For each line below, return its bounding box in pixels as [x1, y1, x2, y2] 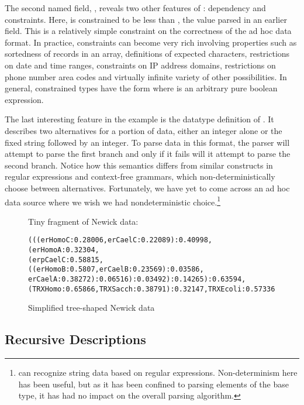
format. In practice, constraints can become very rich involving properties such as [5, 36, 297, 48]
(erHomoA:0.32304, [28, 246, 99, 254]
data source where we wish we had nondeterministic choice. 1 [5, 194, 220, 208]
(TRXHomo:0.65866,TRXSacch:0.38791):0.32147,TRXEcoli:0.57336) [28, 284, 279, 293]
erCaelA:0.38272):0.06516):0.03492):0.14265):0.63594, [28, 274, 246, 283]
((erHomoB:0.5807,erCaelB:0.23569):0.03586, [28, 265, 204, 274]
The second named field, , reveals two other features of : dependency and [5, 2, 266, 13]
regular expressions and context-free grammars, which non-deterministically [5, 170, 275, 183]
